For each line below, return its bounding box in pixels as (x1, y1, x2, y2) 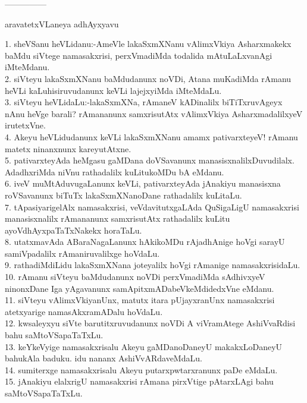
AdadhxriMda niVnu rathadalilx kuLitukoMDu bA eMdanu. (5, 165, 224, 178)
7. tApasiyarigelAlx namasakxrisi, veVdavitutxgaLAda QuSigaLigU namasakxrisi (5, 200, 299, 213)
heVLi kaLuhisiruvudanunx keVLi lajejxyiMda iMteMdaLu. (5, 84, 222, 96)
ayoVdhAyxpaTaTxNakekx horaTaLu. (5, 223, 142, 236)
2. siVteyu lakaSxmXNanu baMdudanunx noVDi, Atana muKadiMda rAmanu (5, 72, 292, 84)
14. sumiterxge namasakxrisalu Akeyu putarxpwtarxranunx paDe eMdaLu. (5, 363, 278, 376)
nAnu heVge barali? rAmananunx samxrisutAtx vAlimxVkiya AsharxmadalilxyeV (5, 107, 303, 119)
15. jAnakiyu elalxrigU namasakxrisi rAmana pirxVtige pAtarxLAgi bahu (5, 375, 274, 388)
